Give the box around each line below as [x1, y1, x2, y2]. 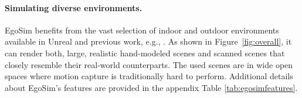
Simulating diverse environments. [5, 1, 142, 13]
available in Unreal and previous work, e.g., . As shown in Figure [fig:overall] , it [5, 35, 292, 48]
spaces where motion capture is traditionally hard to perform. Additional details [5, 70, 293, 82]
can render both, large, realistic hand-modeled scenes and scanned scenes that [5, 46, 285, 59]
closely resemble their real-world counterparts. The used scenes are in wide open [5, 58, 293, 70]
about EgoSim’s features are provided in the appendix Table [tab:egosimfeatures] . [5, 81, 298, 93]
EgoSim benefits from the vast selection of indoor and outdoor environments [5, 23, 279, 36]
